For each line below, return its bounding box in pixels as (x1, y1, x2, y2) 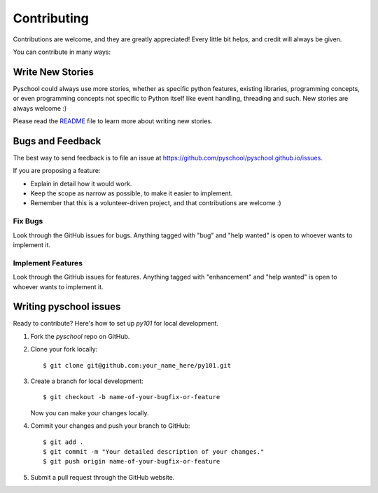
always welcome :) (13, 104, 67, 112)
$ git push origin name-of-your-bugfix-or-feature (43, 457, 220, 466)
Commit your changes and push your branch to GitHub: (30, 422, 190, 430)
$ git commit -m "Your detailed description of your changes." (43, 447, 265, 455)
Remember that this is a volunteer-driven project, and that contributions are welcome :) (30, 199, 281, 207)
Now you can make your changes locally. (30, 408, 149, 417)
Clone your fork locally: (30, 345, 98, 354)
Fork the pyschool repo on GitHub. (30, 332, 130, 340)
